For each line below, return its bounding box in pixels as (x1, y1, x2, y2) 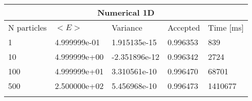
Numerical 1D (97, 7, 155, 18)
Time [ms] (208, 22, 244, 33)
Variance (112, 22, 142, 33)
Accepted (167, 22, 200, 33)
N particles (8, 22, 47, 33)
